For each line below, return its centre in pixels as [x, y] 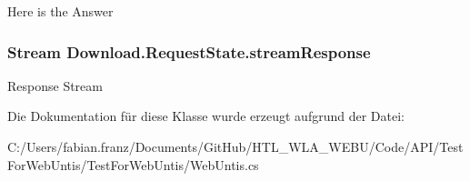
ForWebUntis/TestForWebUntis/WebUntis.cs [133, 164]
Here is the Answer [60, 11]
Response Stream [55, 85]
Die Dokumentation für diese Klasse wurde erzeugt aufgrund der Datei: [206, 116]
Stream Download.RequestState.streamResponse [189, 51]
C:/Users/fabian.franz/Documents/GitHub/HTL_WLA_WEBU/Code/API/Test [235, 146]
